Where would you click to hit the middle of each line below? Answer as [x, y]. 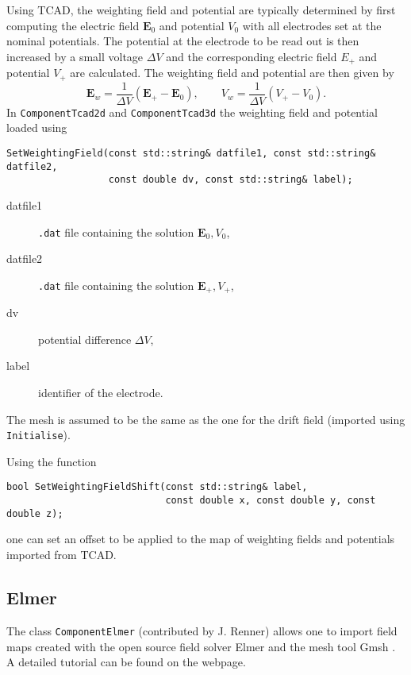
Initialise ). [38, 435]
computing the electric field [73, 25]
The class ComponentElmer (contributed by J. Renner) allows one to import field [202, 630]
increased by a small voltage [75, 56]
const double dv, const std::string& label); [230, 180]
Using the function [52, 461]
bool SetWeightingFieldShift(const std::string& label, [157, 487]
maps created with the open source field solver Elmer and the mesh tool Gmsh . [201, 646]
